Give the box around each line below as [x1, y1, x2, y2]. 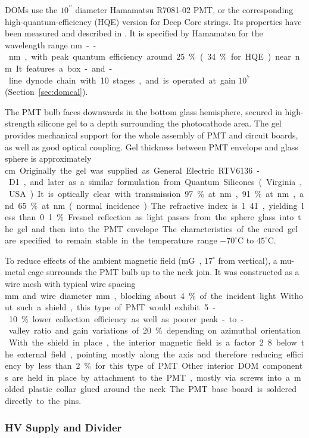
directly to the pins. [5, 394, 82, 406]
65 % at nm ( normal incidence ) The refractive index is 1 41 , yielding [18, 199, 298, 211]
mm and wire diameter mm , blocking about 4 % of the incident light [5, 289, 276, 301]
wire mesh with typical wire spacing [5, 277, 136, 290]
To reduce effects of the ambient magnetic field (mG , [5, 254, 202, 266]
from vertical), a [218, 254, 277, 266]
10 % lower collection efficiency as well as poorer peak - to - [8, 312, 244, 325]
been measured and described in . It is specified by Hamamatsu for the [5, 27, 263, 39]
